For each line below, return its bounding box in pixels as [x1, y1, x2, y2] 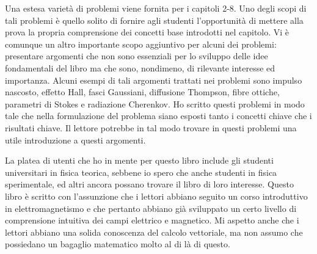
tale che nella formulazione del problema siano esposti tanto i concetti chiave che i [5, 109, 312, 122]
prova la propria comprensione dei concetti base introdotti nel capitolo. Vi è [5, 26, 290, 38]
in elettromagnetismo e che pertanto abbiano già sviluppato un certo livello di [5, 201, 297, 214]
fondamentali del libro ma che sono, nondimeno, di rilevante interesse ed [5, 61, 275, 74]
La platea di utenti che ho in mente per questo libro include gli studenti [5, 154, 274, 167]
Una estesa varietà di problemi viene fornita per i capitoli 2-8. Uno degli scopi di [5, 2, 307, 14]
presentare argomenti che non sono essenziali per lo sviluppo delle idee [5, 49, 268, 62]
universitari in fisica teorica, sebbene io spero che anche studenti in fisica [5, 165, 277, 178]
